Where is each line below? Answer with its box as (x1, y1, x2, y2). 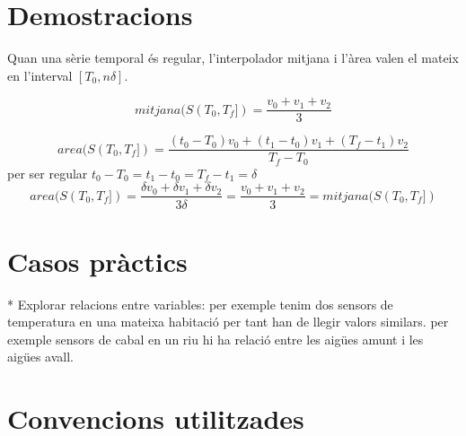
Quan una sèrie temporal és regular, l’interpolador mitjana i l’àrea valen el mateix (7, 48, 459, 67)
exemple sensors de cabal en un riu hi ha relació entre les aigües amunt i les (7, 329, 424, 348)
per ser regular (7, 163, 88, 182)
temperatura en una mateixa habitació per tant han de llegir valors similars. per (7, 312, 449, 331)
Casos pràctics (7, 242, 188, 279)
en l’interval (7, 65, 73, 84)
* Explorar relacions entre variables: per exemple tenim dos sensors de (7, 294, 393, 313)
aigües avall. (7, 347, 74, 366)
